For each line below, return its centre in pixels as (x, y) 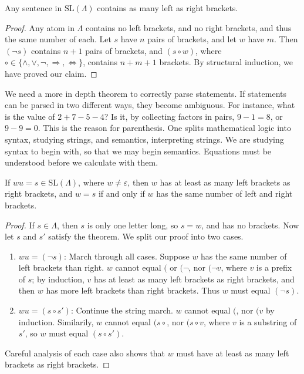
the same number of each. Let (58, 39)
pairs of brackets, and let (192, 39)
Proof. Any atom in (40, 27)
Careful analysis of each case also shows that (85, 353)
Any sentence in (33, 8)
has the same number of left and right (224, 193)
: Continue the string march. (122, 310)
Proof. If (20, 225)
